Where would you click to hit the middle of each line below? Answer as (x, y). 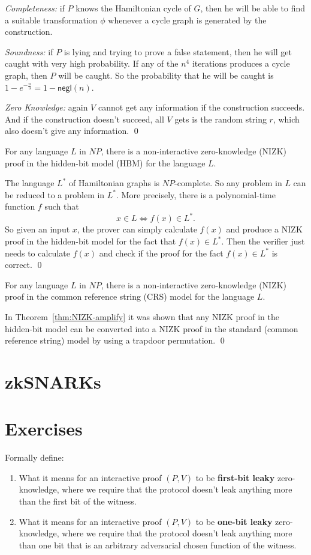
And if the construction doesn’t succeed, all (84, 119)
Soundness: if (29, 51)
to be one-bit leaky (234, 521)
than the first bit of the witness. (78, 501)
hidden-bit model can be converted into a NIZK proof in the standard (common (152, 328)
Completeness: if (35, 8)
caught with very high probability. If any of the (92, 63)
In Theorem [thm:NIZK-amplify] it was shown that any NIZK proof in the (142, 316)
